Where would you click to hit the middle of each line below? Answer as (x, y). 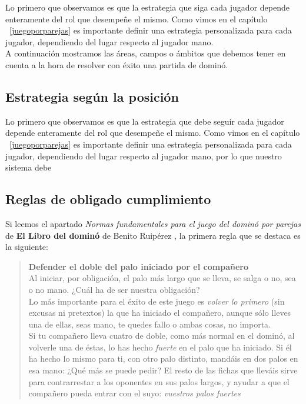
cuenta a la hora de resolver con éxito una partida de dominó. (117, 64)
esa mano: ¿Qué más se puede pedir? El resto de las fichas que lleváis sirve (163, 370)
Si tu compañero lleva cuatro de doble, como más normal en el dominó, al (162, 335)
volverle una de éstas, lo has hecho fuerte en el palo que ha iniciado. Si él (160, 347)
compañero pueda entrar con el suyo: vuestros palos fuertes (134, 393)
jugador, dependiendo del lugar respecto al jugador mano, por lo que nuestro (144, 156)
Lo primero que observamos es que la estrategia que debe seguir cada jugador (145, 121)
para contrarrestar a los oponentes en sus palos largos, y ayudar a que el (159, 381)
